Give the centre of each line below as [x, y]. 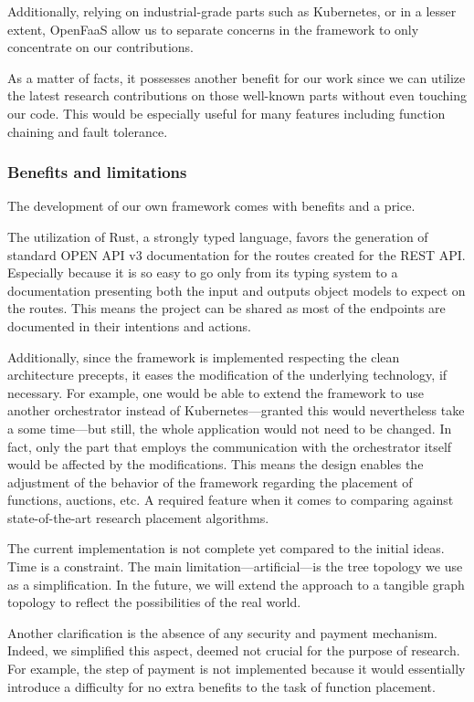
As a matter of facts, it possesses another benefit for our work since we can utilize [237, 77]
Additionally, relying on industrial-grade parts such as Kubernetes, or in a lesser [232, 11]
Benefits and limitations [97, 172]
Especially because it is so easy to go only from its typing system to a [203, 272]
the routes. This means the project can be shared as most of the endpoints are [226, 308]
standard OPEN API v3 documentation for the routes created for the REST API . [237, 254]
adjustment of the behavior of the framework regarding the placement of [210, 482]
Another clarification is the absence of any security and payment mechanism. [222, 632]
